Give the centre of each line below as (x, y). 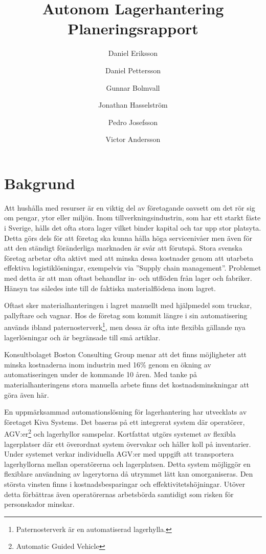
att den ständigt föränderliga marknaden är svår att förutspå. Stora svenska (123, 248)
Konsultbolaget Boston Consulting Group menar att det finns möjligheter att (126, 354)
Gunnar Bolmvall (133, 87)
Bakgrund (40, 183)
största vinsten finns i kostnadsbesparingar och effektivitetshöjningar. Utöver (125, 484)
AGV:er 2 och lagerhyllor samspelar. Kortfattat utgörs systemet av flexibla (120, 433)
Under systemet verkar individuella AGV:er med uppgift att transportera (119, 454)
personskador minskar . (39, 504)
